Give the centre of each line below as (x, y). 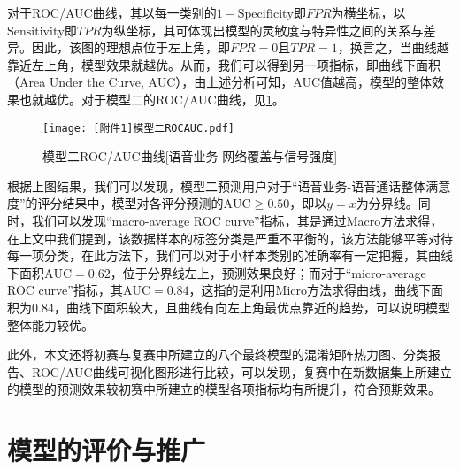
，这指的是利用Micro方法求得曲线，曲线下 (310, 290)
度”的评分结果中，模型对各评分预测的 (115, 203)
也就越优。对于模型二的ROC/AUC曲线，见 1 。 (152, 99)
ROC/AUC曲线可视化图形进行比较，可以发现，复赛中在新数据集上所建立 (241, 371)
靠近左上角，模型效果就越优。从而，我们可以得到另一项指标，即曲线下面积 (224, 64)
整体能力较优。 (50, 324)
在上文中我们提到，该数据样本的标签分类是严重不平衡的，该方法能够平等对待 (230, 238)
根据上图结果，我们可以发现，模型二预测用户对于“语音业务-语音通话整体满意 (229, 185)
